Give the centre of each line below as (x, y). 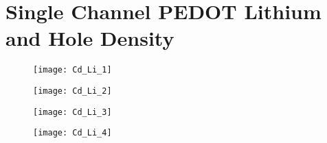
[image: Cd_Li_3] (72, 112)
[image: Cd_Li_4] (72, 133)
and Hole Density (90, 38)
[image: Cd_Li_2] (72, 91)
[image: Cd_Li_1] (72, 70)
